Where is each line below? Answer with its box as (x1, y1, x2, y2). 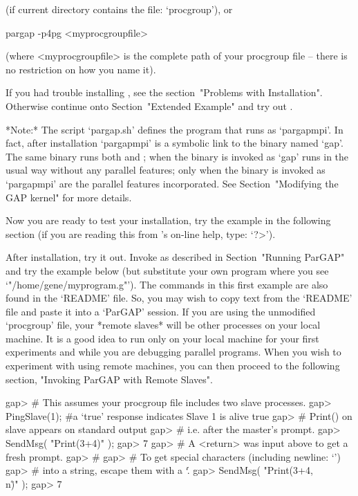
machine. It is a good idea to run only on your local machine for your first (6, 331, 319, 345)
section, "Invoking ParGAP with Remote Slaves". (6, 371, 213, 386)
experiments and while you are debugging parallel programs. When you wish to (6, 345, 341, 359)
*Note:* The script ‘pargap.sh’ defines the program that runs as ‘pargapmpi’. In (6, 122, 343, 136)
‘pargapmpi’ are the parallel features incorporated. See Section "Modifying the (6, 176, 339, 190)
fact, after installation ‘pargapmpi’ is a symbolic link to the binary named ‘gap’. (6, 136, 343, 150)
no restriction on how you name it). (6, 62, 156, 76)
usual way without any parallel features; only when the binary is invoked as (6, 163, 326, 177)
